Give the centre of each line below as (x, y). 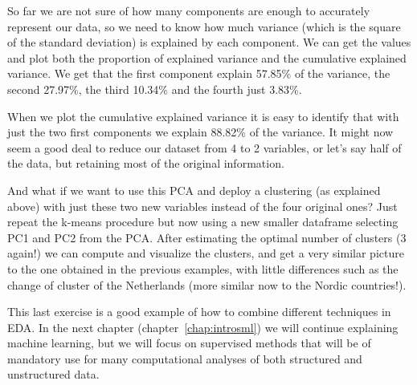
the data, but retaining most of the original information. (146, 163)
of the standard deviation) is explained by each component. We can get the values (209, 42)
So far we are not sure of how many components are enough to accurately (189, 10)
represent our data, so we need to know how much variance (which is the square (204, 26)
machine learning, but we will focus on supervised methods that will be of (189, 343)
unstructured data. (53, 374)
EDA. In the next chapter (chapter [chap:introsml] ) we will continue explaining (203, 327)
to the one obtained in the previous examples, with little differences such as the (203, 268)
